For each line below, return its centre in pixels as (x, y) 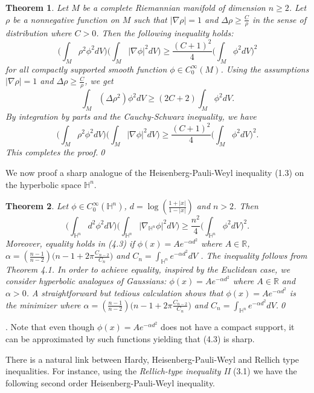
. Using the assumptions (265, 69)
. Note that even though (50, 327)
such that (150, 19)
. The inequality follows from (254, 255)
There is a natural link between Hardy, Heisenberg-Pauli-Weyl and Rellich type (152, 359)
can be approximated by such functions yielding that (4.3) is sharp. (130, 339)
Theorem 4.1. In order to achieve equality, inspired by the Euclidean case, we (148, 269)
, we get (99, 81)
